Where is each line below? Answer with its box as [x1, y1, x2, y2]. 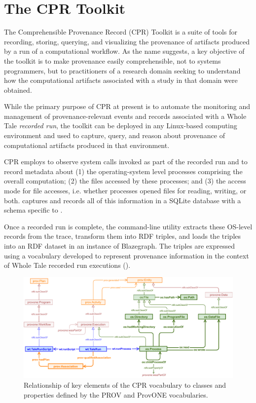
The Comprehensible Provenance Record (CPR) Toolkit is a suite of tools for [4, 27, 237, 37]
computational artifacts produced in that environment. [4, 140, 170, 150]
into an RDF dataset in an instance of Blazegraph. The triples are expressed [4, 241, 235, 251]
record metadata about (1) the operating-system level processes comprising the [4, 166, 243, 176]
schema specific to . [4, 205, 63, 215]
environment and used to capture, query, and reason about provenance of [4, 130, 225, 141]
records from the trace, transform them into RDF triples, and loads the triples [4, 231, 241, 241]
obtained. [4, 84, 32, 95]
